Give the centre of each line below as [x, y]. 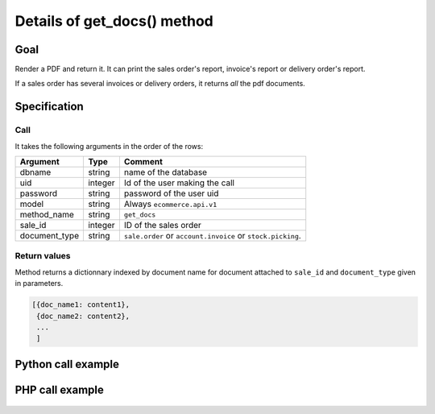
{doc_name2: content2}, [83, 316]
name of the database [166, 172]
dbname [35, 172]
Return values [43, 256]
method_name [47, 215]
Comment [143, 161]
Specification [49, 107]
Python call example [67, 364]
